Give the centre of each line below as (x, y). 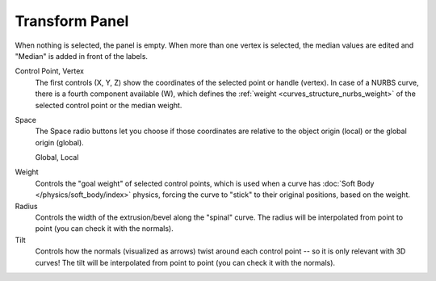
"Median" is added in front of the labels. (82, 56)
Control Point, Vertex (50, 71)
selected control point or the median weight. (109, 105)
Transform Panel (72, 21)
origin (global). (59, 142)
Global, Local (57, 157)
